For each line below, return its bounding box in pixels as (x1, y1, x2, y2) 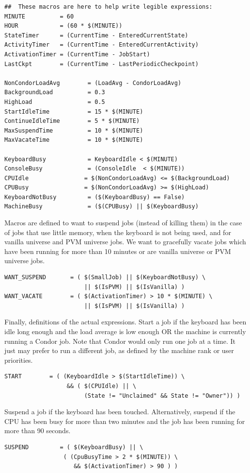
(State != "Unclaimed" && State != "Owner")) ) (84, 392, 240, 399)
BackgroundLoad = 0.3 (4, 89, 105, 96)
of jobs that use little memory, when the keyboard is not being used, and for (4, 227, 231, 237)
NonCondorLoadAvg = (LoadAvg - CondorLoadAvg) (4, 79, 182, 86)
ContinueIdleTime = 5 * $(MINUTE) (4, 118, 140, 125)
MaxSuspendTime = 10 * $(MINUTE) (4, 127, 143, 134)
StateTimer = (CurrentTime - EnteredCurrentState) (4, 32, 188, 39)
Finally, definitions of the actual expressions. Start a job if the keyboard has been (4, 317, 247, 327)
